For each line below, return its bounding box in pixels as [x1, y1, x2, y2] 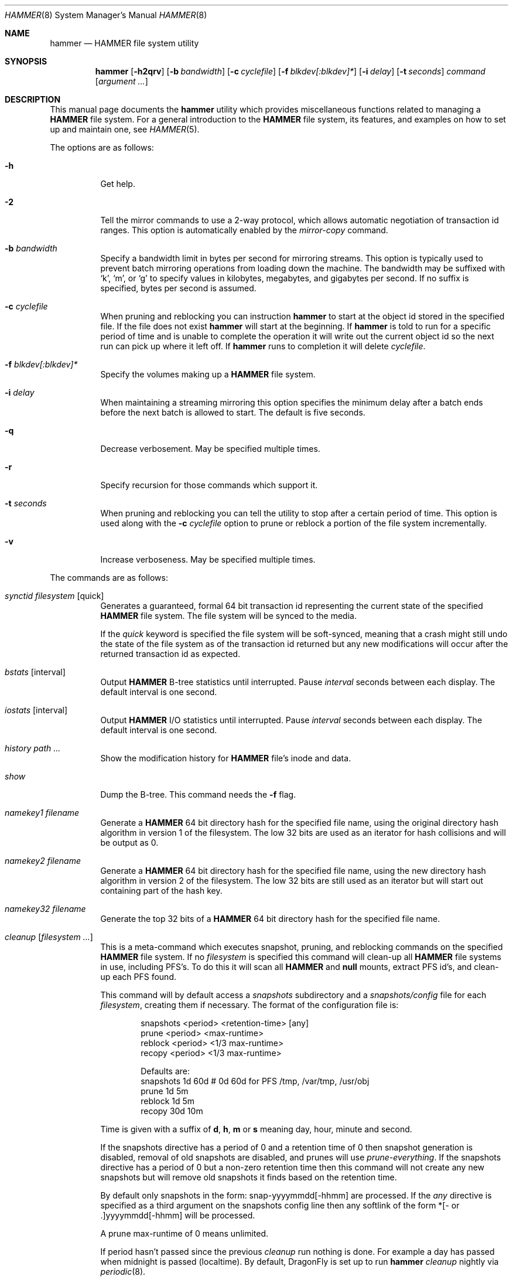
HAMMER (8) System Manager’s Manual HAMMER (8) [5, 10, 207, 20]
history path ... [5, 743, 61, 753]
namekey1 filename [5, 808, 80, 818]
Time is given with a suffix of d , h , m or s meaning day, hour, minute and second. [100, 1124, 412, 1134]
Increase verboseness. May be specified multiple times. [100, 554, 316, 564]
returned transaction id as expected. [100, 649, 241, 659]
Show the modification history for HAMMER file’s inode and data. [100, 753, 351, 763]
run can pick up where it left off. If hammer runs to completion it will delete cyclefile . [100, 341, 426, 351]
